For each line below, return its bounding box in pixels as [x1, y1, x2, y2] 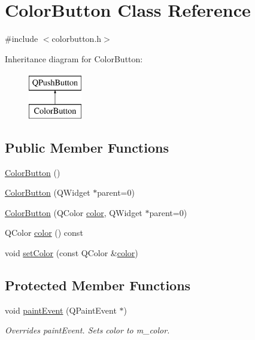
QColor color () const [5, 226, 83, 239]
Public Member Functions [5, 138, 169, 156]
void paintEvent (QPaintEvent [5, 303, 117, 316]
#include [5, 32, 38, 45]
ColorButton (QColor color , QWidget [5, 206, 142, 218]
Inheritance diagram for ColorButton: [5, 52, 143, 65]
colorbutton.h [51, 32, 102, 45]
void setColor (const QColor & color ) [5, 247, 138, 259]
